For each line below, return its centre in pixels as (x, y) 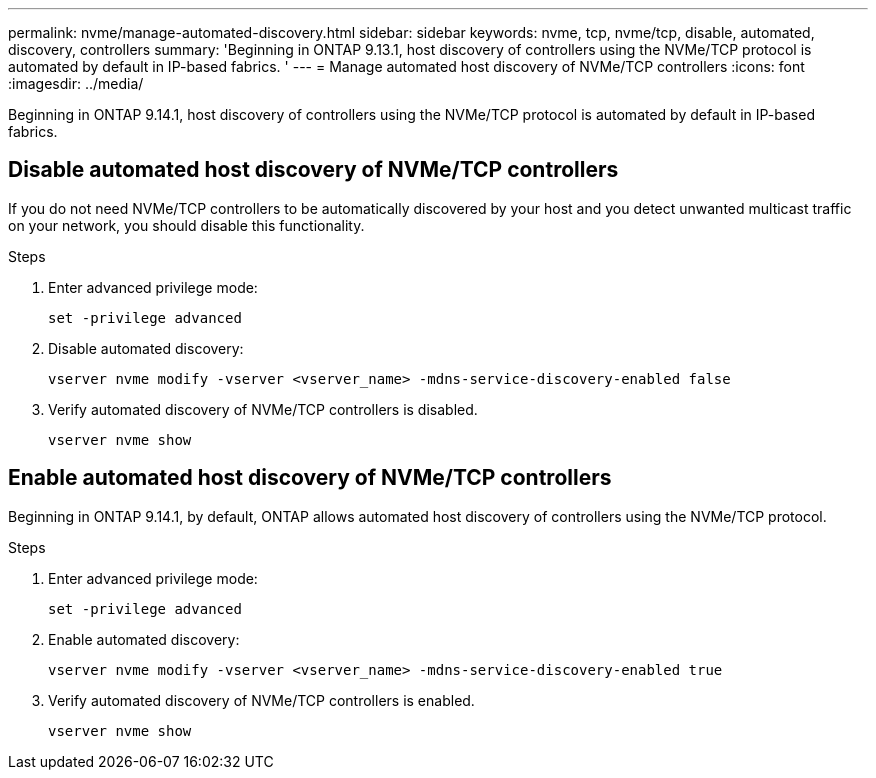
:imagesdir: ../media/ (76, 83)
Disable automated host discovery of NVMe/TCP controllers (313, 170)
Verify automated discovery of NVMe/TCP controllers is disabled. (263, 409)
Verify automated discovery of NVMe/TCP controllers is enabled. (261, 700)
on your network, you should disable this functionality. (186, 225)
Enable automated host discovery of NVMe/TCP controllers (310, 478)
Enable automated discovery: (144, 639)
